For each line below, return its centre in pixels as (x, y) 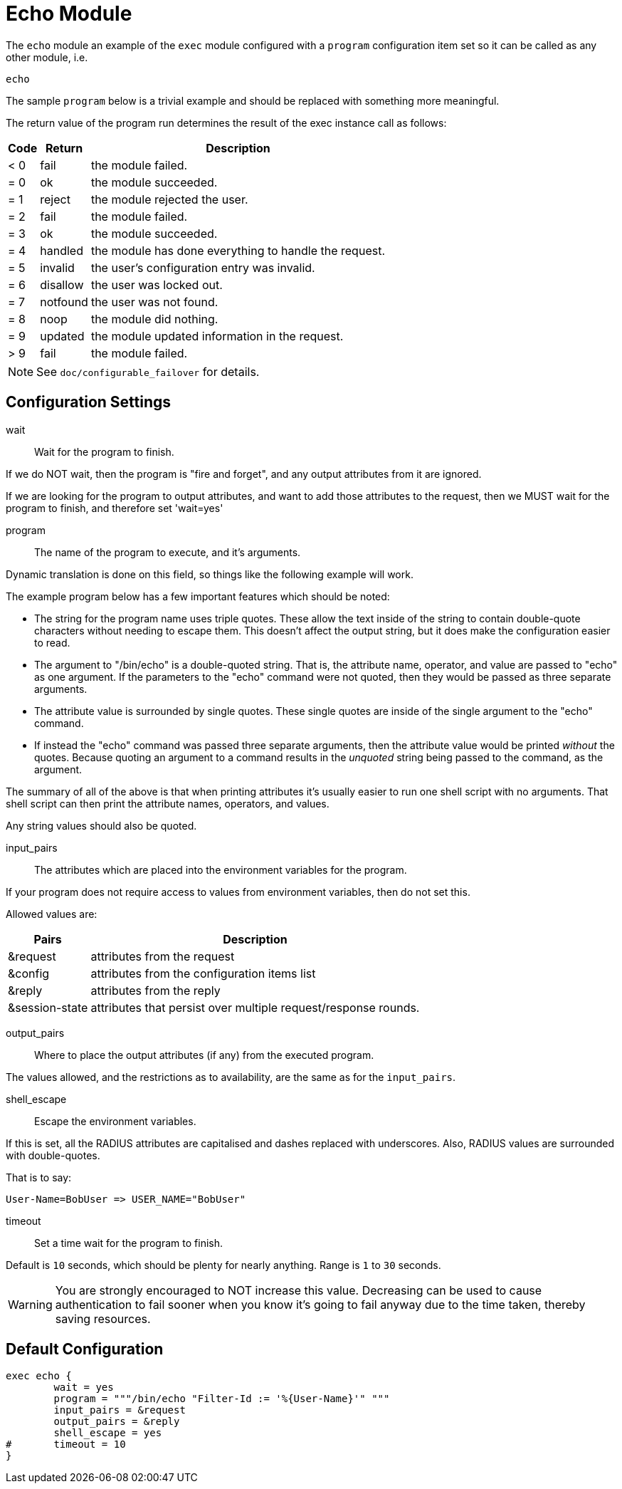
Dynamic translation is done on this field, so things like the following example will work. (210, 574)
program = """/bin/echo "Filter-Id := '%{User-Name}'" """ (222, 1399)
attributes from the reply (155, 990)
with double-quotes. (53, 1155)
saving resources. (103, 1318)
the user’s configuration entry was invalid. (203, 267)
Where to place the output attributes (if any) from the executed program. (204, 1055)
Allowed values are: (52, 914)
